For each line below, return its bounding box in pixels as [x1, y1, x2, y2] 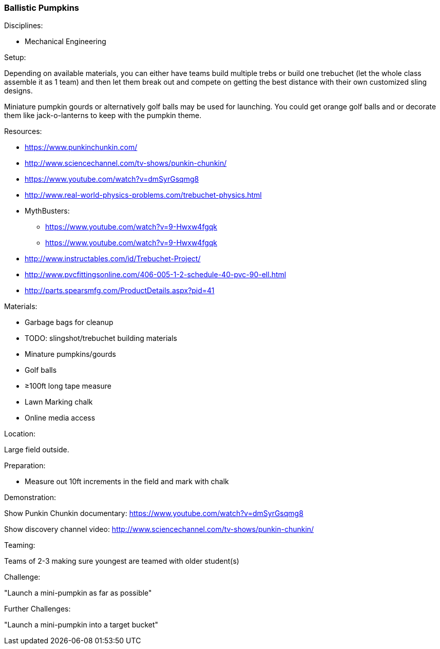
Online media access [25, 413, 95, 423]
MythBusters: [25, 206, 70, 216]
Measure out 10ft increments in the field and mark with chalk [25, 477, 229, 486]
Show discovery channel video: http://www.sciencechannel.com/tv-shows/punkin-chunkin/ [4, 525, 314, 534]
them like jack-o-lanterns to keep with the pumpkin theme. [4, 111, 202, 120]
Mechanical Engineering [25, 37, 106, 46]
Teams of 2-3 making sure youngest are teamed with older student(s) [4, 557, 239, 566]
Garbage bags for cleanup [25, 318, 113, 327]
